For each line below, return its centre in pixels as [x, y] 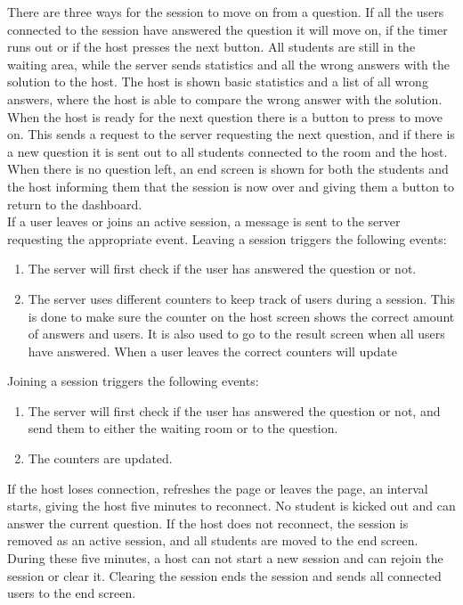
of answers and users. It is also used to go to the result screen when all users [236, 334]
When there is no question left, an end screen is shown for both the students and [228, 169]
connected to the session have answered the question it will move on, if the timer [227, 29]
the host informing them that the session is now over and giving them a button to [231, 186]
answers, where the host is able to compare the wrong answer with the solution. [225, 98]
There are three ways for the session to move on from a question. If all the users [226, 12]
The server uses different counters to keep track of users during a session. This [242, 298]
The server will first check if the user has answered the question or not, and [234, 410]
